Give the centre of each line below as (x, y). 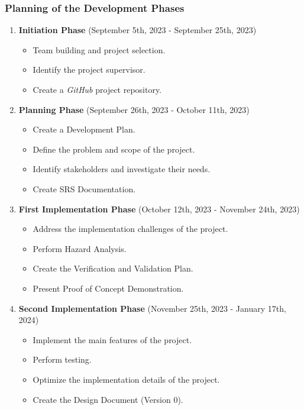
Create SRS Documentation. (84, 188)
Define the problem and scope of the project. (114, 149)
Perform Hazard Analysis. (80, 248)
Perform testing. (62, 359)
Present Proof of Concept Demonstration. (108, 288)
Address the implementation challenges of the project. (130, 229)
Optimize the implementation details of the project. (126, 379)
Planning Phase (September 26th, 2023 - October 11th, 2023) (134, 109)
